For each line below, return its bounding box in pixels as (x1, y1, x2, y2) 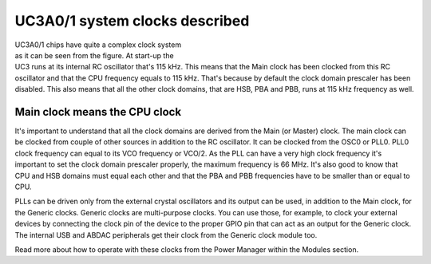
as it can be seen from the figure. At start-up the (14, 50, 175, 60)
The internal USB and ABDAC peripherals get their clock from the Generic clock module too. (14, 230, 318, 239)
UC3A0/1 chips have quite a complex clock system (14, 40, 182, 49)
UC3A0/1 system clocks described (14, 12, 250, 30)
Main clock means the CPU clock (14, 104, 182, 119)
